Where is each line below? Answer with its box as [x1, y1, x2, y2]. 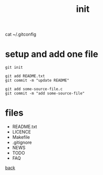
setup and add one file [5, 48, 99, 60]
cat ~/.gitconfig [5, 31, 36, 38]
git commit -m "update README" [5, 78, 69, 83]
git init [5, 65, 23, 70]
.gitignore [12, 139, 32, 145]
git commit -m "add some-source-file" [5, 91, 85, 96]
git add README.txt [5, 74, 45, 79]
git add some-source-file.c [5, 87, 63, 92]
